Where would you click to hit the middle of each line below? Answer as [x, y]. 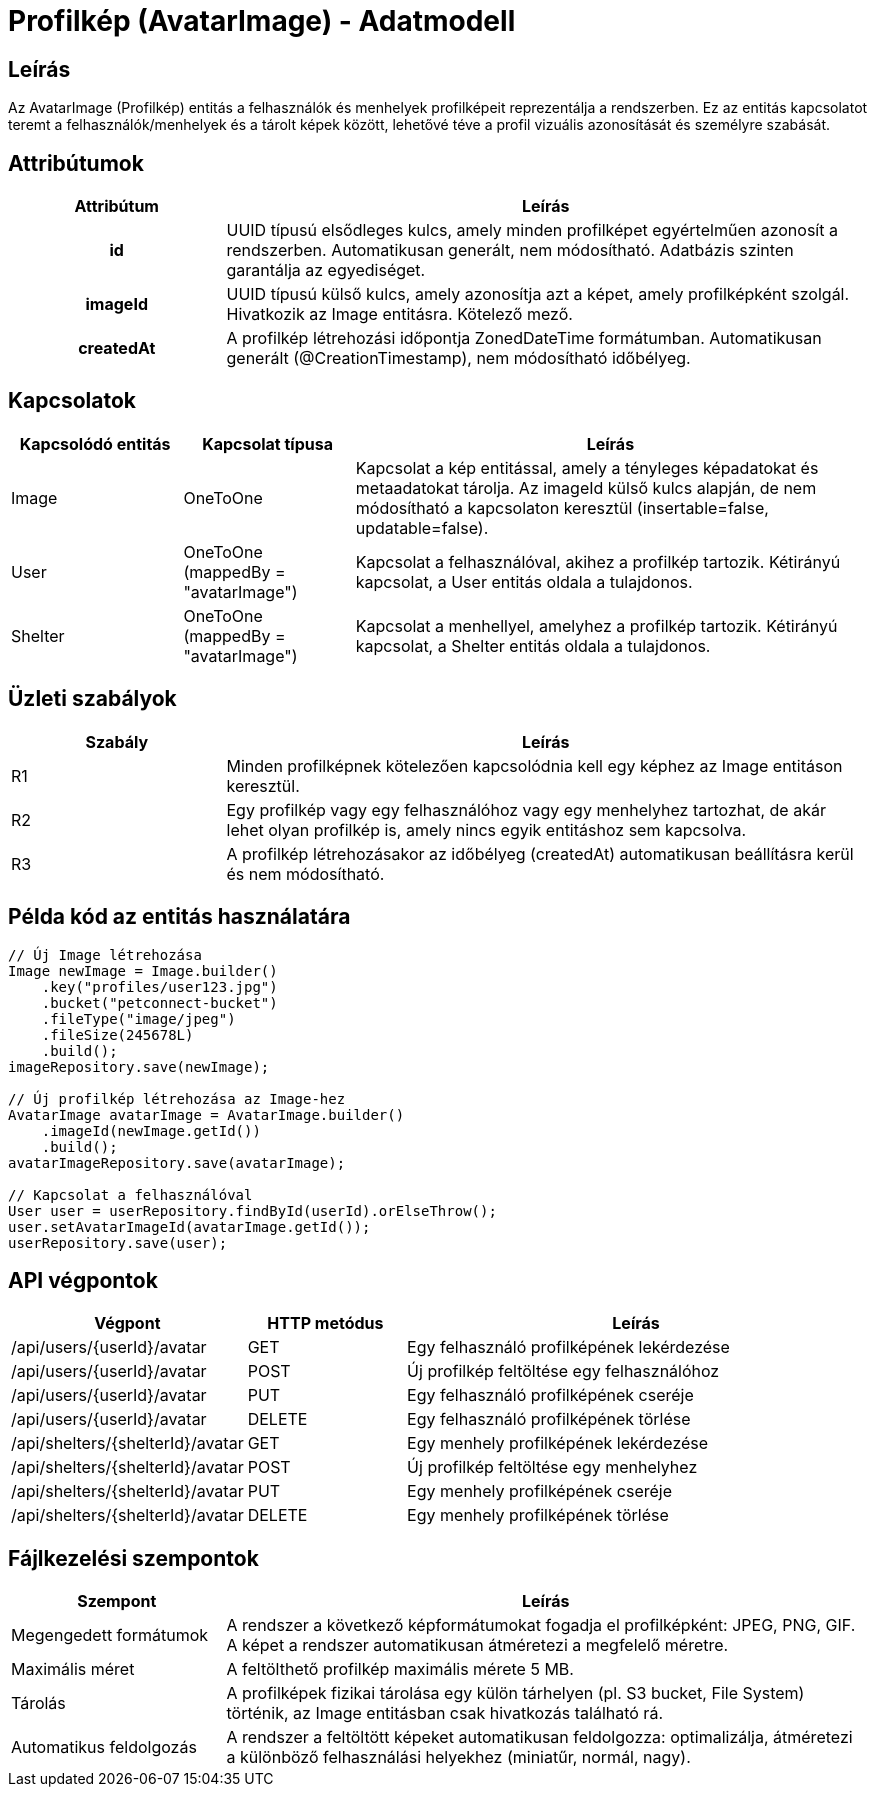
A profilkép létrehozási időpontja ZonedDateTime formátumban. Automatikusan [524, 338]
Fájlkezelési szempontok [133, 1558]
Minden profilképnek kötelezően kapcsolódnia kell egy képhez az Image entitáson [534, 765]
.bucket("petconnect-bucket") [159, 1002]
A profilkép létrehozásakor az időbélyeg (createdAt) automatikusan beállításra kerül [540, 853]
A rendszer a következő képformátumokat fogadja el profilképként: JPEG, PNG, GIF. [541, 1625]
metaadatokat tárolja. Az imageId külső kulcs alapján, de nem [586, 487]
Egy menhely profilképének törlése [538, 1515]
